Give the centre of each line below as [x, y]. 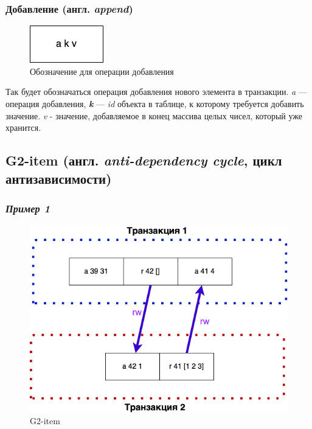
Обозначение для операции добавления [102, 71]
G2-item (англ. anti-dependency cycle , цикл [144, 160]
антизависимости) [59, 178]
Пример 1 [28, 208]
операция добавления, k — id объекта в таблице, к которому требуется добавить [155, 103]
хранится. [23, 127]
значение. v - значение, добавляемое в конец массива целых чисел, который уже [154, 115]
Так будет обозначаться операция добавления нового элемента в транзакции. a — [156, 92]
